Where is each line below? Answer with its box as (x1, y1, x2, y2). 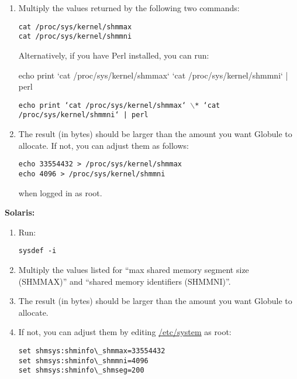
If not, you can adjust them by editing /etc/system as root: (18, 326, 232, 338)
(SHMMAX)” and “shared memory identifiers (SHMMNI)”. (18, 275, 231, 287)
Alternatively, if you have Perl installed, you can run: (18, 49, 209, 61)
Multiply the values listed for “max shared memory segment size (18, 263, 249, 275)
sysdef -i (18, 247, 57, 255)
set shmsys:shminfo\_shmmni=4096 (18, 356, 148, 365)
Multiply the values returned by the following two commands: (18, 2, 240, 13)
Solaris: (5, 206, 35, 218)
